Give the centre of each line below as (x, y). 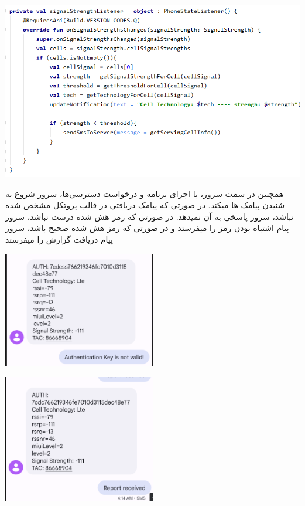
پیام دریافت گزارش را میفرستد (59, 239)
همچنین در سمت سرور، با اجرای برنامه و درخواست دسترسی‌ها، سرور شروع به (145, 193)
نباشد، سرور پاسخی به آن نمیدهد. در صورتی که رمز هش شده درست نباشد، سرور (150, 216)
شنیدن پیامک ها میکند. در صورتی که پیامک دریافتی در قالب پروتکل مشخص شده (145, 205)
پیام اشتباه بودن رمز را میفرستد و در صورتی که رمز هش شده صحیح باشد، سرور (147, 228)
